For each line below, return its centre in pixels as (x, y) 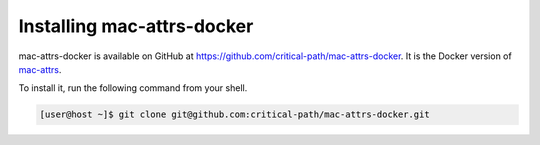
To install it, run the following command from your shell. (133, 88)
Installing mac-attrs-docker (136, 26)
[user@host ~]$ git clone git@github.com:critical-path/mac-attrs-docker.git (234, 114)
